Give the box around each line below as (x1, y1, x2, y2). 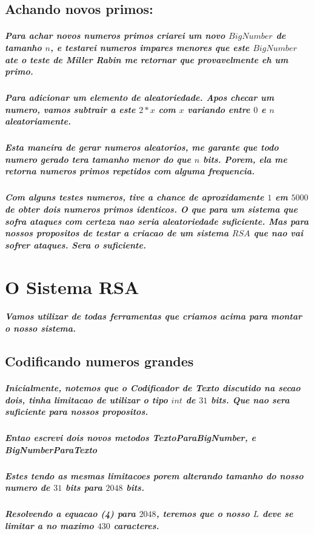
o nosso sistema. (5, 321, 76, 334)
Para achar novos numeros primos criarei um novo (5, 29, 225, 42)
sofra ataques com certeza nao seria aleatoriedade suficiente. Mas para (5, 214, 309, 227)
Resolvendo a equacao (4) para (5, 507, 136, 520)
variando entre (187, 103, 250, 115)
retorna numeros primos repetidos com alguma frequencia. (5, 165, 255, 177)
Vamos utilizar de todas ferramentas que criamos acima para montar (5, 310, 302, 323)
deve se (262, 507, 293, 520)
